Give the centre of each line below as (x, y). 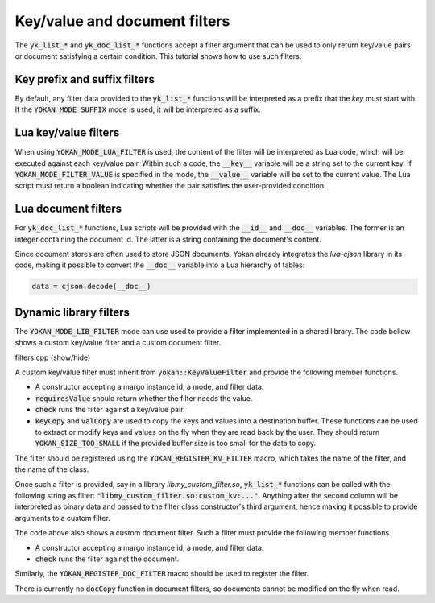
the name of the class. (52, 469)
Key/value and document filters (122, 21)
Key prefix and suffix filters (85, 79)
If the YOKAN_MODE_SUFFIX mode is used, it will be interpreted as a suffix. (138, 109)
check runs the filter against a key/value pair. (110, 410)
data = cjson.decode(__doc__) (91, 287)
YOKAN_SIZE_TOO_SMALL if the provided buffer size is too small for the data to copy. (176, 444)
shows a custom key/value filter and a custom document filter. (118, 343)
